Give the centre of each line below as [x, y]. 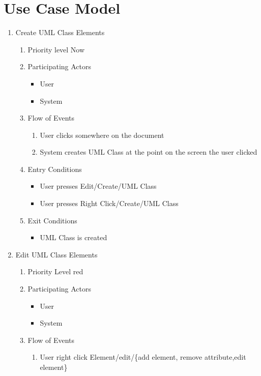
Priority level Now [56, 49]
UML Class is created [74, 237]
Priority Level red [55, 271]
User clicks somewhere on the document [102, 135]
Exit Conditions [52, 220]
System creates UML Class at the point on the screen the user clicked [149, 152]
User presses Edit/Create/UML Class [98, 186]
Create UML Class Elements [60, 32]
